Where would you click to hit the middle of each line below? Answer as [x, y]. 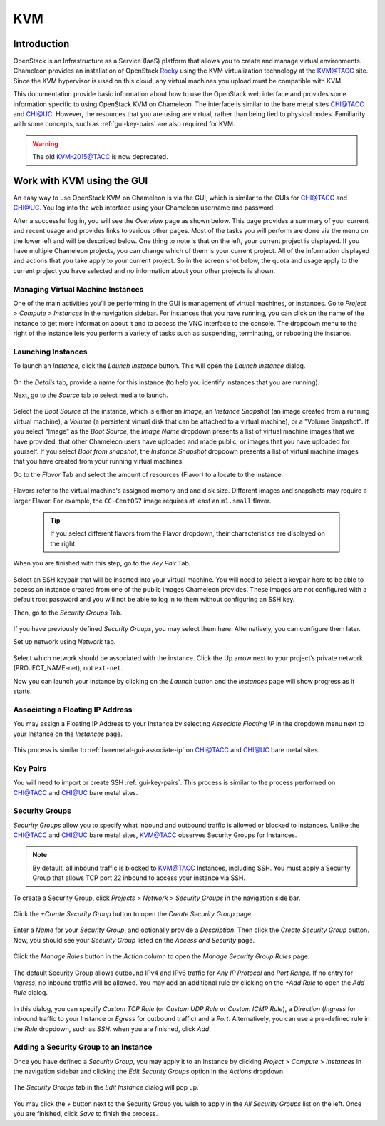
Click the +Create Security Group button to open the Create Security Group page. [133, 913]
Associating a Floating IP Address [73, 710]
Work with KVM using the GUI [81, 181]
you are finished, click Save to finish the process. [86, 1114]
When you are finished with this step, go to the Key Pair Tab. [102, 563]
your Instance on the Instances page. [68, 734]
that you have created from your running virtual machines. [99, 461]
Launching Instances [50, 352]
